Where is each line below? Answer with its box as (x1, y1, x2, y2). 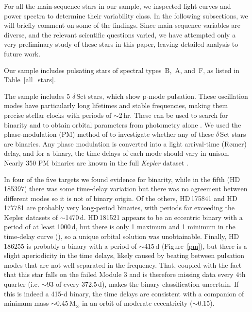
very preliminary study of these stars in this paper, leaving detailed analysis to (4, 39, 238, 49)
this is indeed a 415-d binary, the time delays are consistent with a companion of (4, 288, 244, 298)
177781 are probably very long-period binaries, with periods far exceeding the (4, 202, 235, 213)
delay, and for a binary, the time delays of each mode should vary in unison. (4, 148, 230, 158)
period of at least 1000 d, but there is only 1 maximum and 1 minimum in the (4, 221, 235, 232)
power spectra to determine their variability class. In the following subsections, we (4, 10, 248, 20)
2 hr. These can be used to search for (118, 110, 228, 120)
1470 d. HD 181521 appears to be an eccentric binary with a (65, 212, 243, 222)
